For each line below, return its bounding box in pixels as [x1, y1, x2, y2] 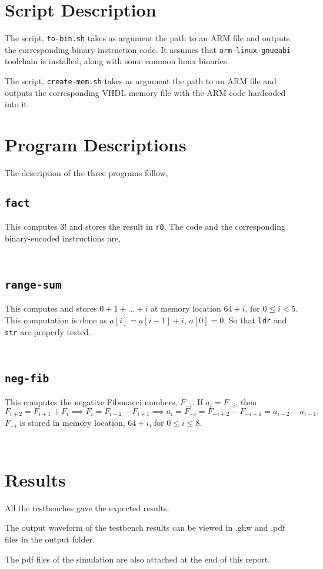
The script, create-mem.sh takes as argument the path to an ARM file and [5, 75, 277, 87]
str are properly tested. [5, 325, 91, 338]
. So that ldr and [224, 314, 287, 326]
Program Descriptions [5, 133, 187, 157]
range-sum [5, 279, 62, 292]
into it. [5, 98, 29, 110]
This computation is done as [5, 314, 107, 326]
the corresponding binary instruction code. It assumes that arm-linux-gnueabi [5, 43, 291, 55]
